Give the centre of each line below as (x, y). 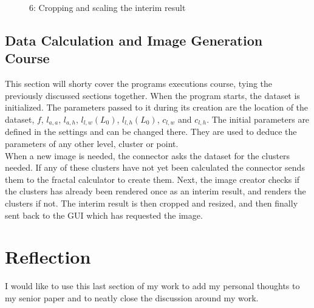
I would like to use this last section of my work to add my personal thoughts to (152, 286)
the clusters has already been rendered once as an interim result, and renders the (155, 191)
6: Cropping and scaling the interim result (108, 7)
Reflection (48, 257)
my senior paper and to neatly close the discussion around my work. (132, 297)
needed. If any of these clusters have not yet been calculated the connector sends (155, 167)
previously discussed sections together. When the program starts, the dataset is (152, 95)
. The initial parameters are (258, 119)
